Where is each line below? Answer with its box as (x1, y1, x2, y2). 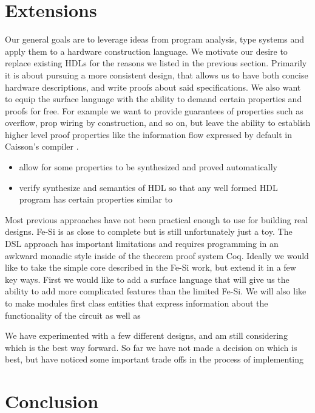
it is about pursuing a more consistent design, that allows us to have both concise (5, 68, 308, 81)
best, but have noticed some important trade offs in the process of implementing (5, 353, 304, 366)
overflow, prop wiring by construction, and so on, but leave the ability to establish (5, 116, 311, 129)
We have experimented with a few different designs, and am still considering (5, 329, 288, 342)
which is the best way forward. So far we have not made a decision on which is (5, 341, 297, 353)
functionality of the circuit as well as (5, 308, 141, 321)
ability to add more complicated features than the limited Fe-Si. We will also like (5, 285, 307, 297)
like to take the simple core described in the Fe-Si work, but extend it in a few (5, 261, 296, 274)
